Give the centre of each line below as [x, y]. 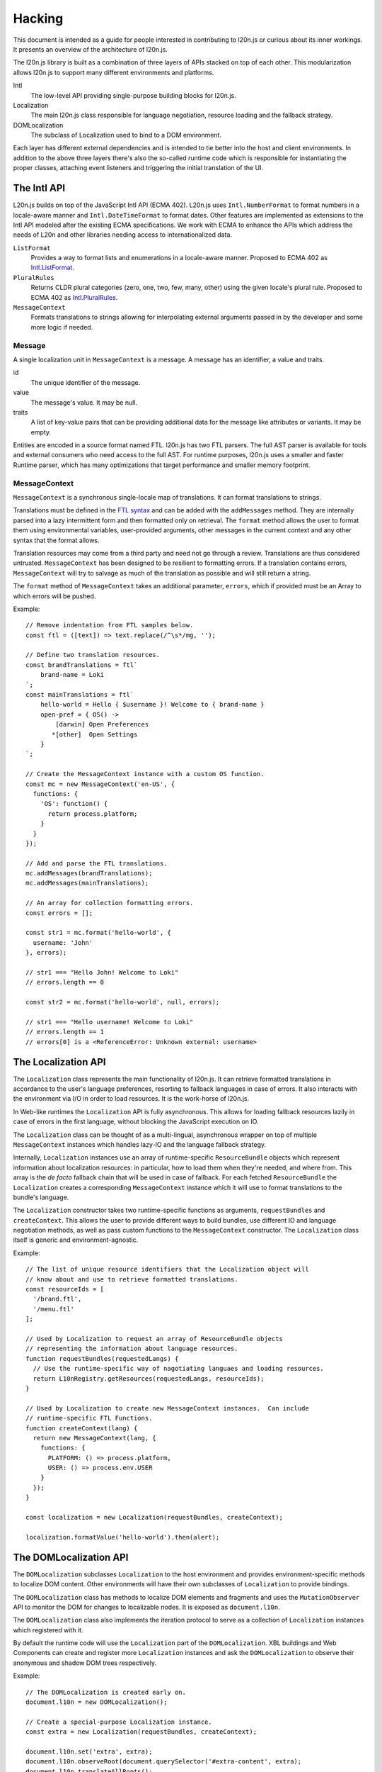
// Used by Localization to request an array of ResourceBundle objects [154, 1339]
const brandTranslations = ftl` [82, 665]
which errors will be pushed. [54, 596]
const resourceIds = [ [65, 1289]
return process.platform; [93, 814]
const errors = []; [59, 913]
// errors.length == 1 [65, 1032]
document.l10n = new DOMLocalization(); [97, 1702]
